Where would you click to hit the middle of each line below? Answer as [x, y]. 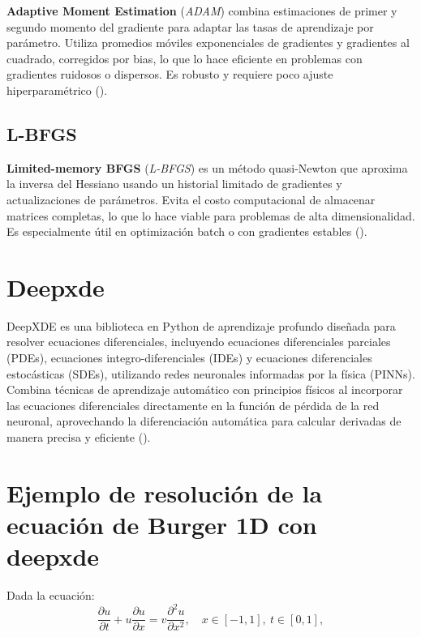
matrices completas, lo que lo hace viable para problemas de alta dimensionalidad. [211, 215]
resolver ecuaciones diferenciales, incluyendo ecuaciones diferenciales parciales [199, 342]
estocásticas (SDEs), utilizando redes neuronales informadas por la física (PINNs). [211, 373]
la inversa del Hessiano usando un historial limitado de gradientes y [174, 184]
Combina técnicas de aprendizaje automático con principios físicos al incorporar [205, 389]
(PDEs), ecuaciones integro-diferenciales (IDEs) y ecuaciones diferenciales [189, 358]
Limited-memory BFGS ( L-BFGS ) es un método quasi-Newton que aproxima [207, 167]
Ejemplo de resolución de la [165, 492]
